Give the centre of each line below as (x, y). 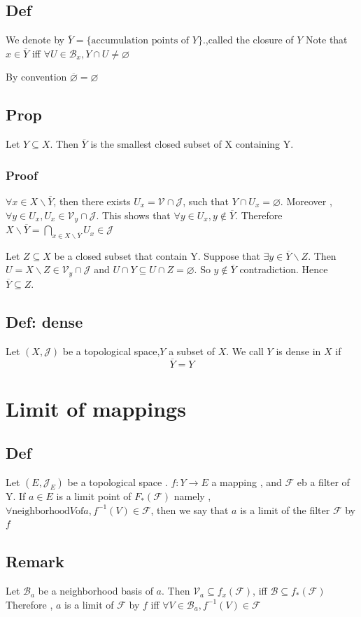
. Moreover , (306, 201)
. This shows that (133, 215)
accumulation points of (140, 41)
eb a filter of (323, 482)
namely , (192, 496)
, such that (206, 201)
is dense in (298, 351)
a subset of (192, 351)
